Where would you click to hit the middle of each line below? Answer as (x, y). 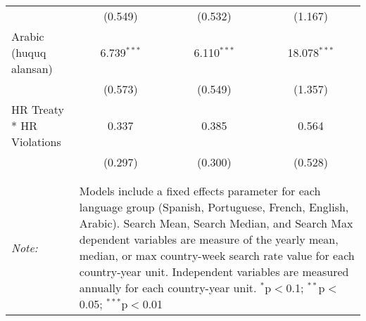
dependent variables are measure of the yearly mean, (209, 239)
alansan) (32, 68)
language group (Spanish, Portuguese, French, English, (214, 207)
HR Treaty (38, 109)
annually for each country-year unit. (168, 288)
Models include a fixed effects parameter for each (200, 191)
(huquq (29, 52)
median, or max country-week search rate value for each (217, 255)
